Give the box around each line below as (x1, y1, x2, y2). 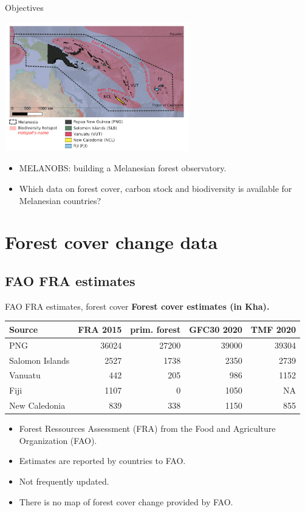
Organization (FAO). (19, 434, 97, 446)
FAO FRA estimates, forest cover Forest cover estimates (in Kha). (5, 299, 270, 312)
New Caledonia (9, 399, 66, 412)
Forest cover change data (5, 230, 218, 254)
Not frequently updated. (19, 474, 109, 487)
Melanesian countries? (19, 194, 101, 207)
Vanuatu (9, 369, 41, 381)
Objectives (5, 1, 44, 13)
